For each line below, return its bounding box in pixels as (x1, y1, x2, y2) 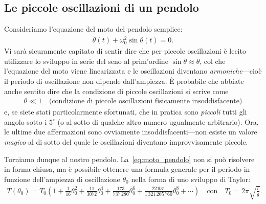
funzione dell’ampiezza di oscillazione (4, 173, 120, 184)
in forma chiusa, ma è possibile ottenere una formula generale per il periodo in (4, 164, 250, 174)
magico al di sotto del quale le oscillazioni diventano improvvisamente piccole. (4, 136, 248, 147)
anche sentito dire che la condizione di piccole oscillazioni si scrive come (4, 85, 229, 96)
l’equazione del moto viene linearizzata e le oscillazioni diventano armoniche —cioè (4, 65, 262, 76)
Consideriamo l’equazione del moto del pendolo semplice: (4, 24, 183, 34)
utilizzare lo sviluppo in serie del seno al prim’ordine (4, 55, 168, 66)
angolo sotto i (4, 116, 47, 127)
